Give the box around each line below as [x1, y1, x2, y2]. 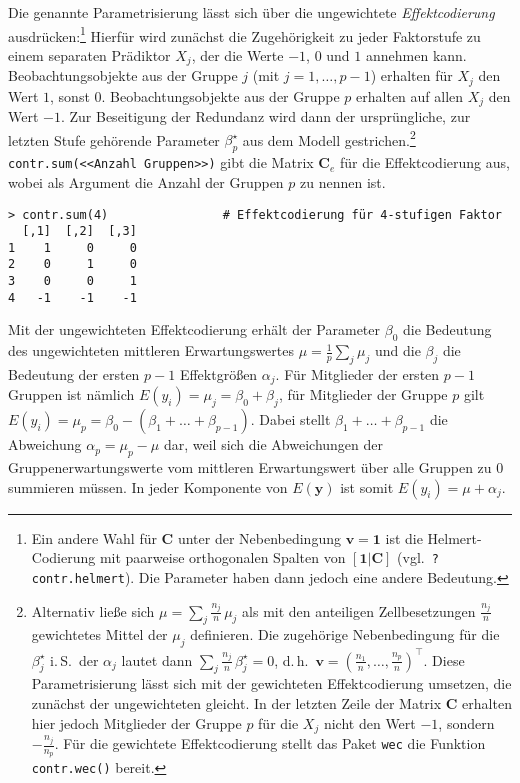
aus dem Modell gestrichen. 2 [242, 126, 416, 150]
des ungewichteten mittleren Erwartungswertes [8, 340, 295, 361]
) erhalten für [370, 65, 453, 86]
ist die [385, 527, 423, 548]
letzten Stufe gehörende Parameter [8, 129, 220, 150]
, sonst [50, 85, 90, 106]
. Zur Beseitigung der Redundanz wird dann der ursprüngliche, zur [60, 106, 471, 127]
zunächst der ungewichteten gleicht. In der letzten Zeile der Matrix [31, 693, 442, 714]
